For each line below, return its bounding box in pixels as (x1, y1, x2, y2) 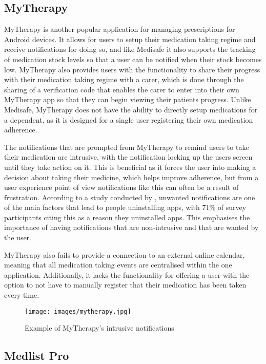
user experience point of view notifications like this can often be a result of (4, 182, 239, 193)
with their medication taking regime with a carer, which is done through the (4, 74, 244, 85)
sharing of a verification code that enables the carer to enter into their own (4, 84, 239, 94)
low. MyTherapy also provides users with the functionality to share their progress (4, 64, 260, 74)
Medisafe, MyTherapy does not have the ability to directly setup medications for (4, 104, 258, 114)
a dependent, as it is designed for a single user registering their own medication (4, 114, 253, 125)
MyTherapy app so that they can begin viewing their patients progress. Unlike (4, 94, 251, 105)
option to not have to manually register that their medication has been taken (4, 279, 247, 290)
